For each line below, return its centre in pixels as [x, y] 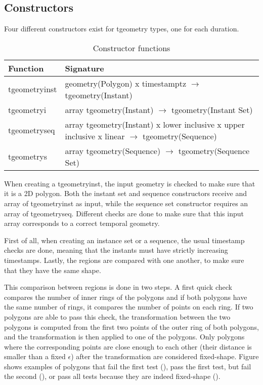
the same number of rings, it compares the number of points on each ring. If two [129, 307]
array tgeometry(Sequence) [113, 150]
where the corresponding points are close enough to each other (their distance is [128, 346]
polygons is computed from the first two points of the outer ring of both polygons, [131, 326]
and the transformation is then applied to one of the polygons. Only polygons [124, 337]
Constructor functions [131, 48]
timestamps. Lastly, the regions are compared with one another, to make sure [124, 260]
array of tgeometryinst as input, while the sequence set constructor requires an [126, 203]
